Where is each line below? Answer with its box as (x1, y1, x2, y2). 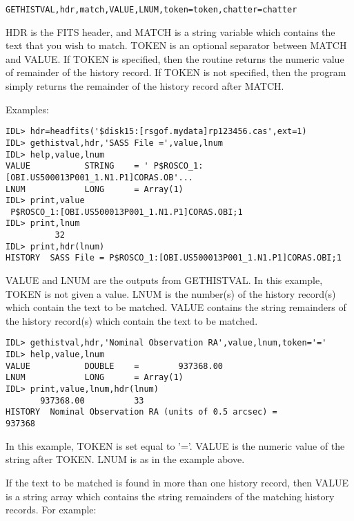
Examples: (6, 102, 49, 116)
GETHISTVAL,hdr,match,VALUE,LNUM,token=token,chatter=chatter (6, 5, 297, 15)
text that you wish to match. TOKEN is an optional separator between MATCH (6, 38, 347, 53)
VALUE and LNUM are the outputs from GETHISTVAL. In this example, (6, 273, 323, 287)
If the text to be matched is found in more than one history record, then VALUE (6, 475, 348, 489)
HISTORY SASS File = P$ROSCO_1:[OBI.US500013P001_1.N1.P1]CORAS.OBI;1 (6, 253, 342, 263)
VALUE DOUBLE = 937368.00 (6, 361, 223, 371)
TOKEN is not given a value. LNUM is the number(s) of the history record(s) (6, 286, 336, 301)
